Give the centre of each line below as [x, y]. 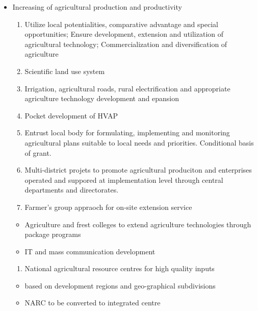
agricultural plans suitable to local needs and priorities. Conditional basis [139, 142]
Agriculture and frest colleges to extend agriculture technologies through [138, 224]
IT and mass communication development [90, 251]
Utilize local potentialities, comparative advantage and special [121, 24]
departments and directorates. [72, 190]
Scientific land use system [65, 71]
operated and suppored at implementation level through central [124, 180]
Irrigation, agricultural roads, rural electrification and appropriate [127, 88]
